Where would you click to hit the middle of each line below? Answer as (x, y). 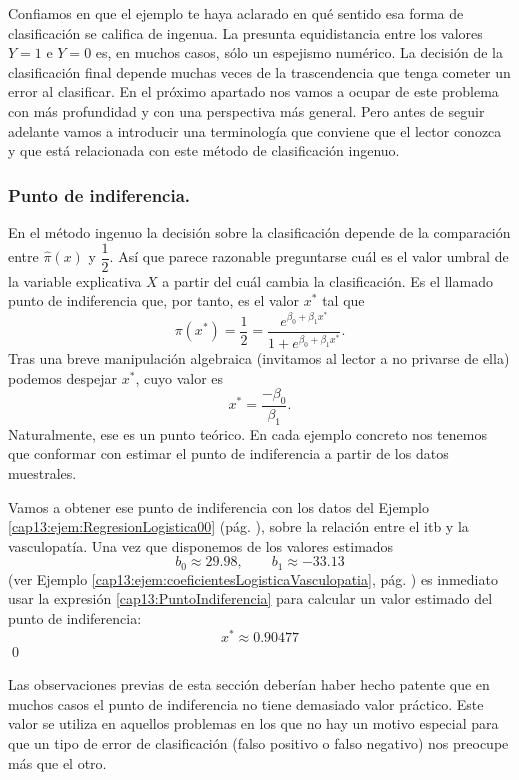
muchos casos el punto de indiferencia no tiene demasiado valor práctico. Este (246, 703)
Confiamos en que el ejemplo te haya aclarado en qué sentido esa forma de (236, 13)
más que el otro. (57, 762)
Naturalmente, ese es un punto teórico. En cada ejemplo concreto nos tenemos (247, 433)
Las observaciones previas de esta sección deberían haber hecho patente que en (249, 684)
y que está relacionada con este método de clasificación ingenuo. (204, 150)
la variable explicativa (75, 280)
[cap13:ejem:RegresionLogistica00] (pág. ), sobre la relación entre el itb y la (238, 526)
